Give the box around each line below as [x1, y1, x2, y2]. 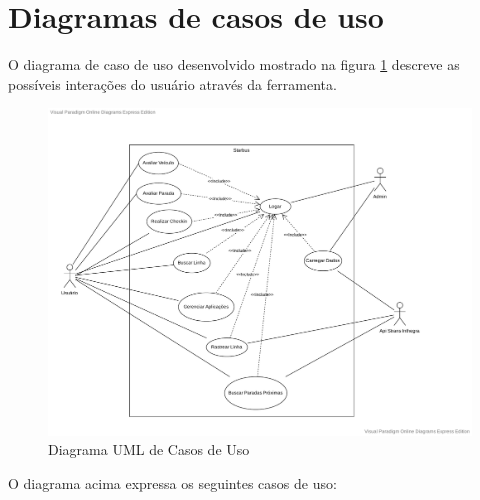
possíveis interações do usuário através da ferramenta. [8, 73, 337, 94]
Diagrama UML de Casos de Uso [48, 439, 250, 460]
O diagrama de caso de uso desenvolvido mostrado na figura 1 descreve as [8, 54, 460, 75]
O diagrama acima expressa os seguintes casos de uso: [8, 473, 337, 494]
